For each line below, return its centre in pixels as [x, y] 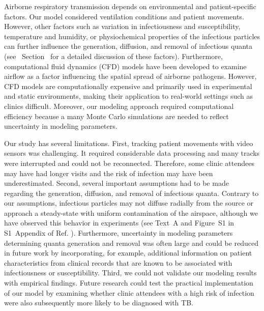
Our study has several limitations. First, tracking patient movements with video [129, 143]
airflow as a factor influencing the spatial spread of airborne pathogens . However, [130, 76]
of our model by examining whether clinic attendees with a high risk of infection [129, 292]
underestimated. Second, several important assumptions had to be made [116, 183]
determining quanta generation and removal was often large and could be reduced [131, 243]
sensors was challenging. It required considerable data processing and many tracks [132, 153]
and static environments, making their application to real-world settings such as [129, 96]
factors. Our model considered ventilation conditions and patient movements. [124, 16]
